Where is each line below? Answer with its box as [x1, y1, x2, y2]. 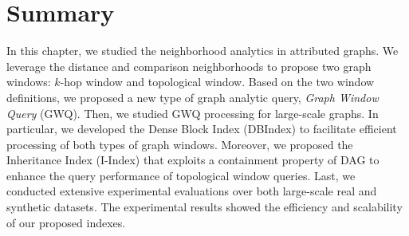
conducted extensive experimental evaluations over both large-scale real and [6, 183, 377, 199]
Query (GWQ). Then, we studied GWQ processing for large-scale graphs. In [6, 104, 379, 121]
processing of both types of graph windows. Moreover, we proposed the [6, 136, 353, 152]
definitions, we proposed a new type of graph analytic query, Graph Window [6, 88, 379, 105]
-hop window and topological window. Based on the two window [60, 73, 375, 90]
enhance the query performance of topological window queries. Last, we [6, 167, 356, 183]
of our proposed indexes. [6, 214, 126, 230]
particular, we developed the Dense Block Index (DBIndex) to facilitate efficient [6, 120, 397, 137]
